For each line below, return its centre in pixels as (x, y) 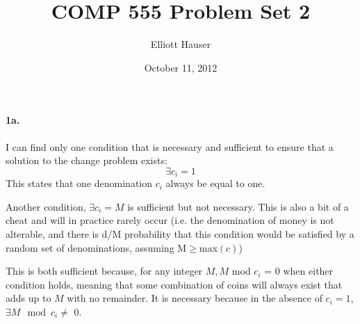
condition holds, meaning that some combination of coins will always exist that (174, 284)
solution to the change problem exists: (87, 160)
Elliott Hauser (181, 44)
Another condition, (46, 206)
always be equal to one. (215, 183)
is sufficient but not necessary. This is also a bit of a (238, 206)
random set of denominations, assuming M (96, 247)
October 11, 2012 (181, 67)
